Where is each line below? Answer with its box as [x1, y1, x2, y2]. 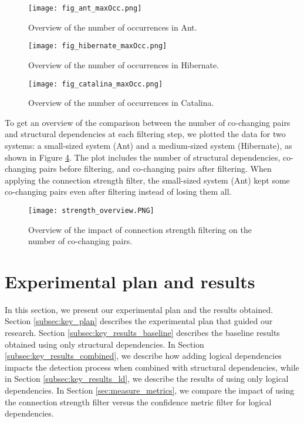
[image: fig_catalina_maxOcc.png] [28, 79, 163, 88]
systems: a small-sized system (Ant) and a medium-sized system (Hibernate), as [5, 139, 292, 151]
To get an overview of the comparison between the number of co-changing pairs [5, 116, 291, 128]
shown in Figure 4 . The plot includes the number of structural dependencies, [5, 151, 281, 163]
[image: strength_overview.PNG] [28, 206, 154, 215]
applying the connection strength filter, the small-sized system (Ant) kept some [5, 174, 290, 186]
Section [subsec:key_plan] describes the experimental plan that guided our [5, 315, 273, 327]
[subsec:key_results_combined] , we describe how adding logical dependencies [5, 349, 282, 362]
